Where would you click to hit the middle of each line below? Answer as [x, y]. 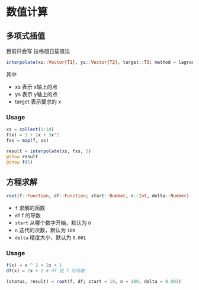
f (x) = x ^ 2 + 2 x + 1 [34, 265]
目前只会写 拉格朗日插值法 [38, 51]
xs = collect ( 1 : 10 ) [30, 130]
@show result [22, 157]
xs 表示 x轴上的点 [36, 87]
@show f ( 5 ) [20, 162]
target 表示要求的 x [38, 102]
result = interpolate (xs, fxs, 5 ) [49, 151]
